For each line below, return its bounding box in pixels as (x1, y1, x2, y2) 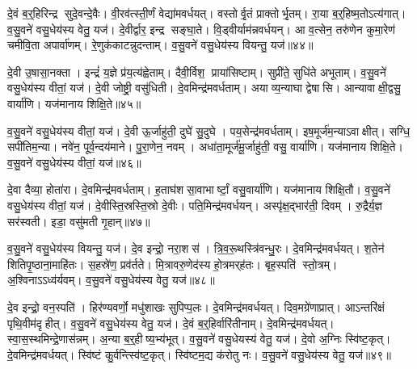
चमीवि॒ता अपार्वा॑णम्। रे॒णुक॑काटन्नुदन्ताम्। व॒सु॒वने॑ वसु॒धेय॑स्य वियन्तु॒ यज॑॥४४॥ (7, 36, 314, 53)
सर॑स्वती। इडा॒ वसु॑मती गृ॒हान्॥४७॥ (7, 212, 150, 229)
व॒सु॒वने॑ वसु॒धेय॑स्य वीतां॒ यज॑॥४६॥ (7, 153, 141, 170)
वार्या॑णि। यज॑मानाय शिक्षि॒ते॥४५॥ (7, 94, 141, 111)
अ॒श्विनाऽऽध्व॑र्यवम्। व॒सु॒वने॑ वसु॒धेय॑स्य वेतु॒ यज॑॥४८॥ (7, 271, 215, 288)
